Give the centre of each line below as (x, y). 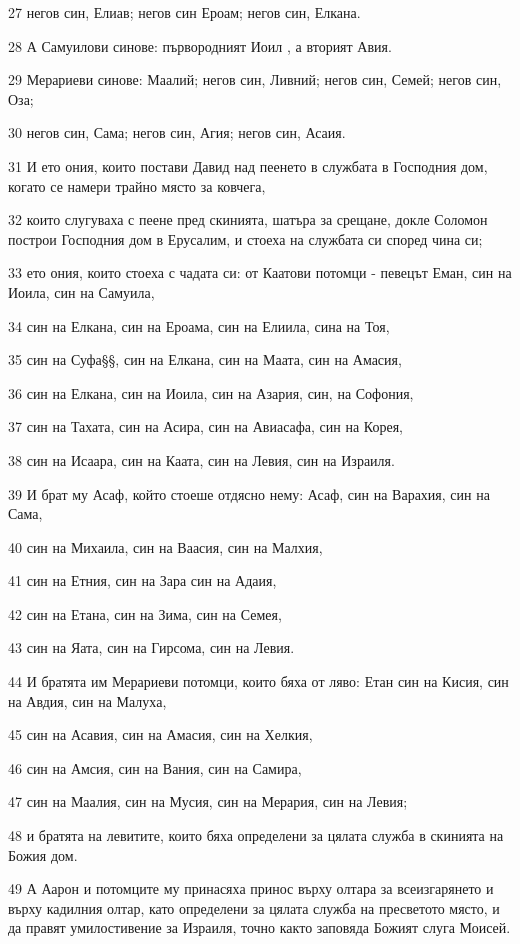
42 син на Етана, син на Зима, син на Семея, (145, 613)
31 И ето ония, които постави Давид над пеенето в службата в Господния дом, (248, 165)
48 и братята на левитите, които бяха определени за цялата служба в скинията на (256, 835)
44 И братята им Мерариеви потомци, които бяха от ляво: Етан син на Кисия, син (258, 681)
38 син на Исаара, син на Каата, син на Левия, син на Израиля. (201, 459)
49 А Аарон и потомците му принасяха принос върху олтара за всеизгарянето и (251, 888)
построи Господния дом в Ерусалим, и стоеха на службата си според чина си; (245, 238)
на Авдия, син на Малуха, (87, 700)
